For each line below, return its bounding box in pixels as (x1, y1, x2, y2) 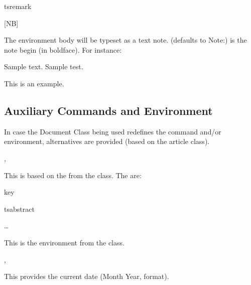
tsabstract (4, 203, 35, 214)
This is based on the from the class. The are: (4, 170, 142, 180)
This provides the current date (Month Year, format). (4, 271, 169, 281)
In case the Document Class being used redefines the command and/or (4, 126, 221, 136)
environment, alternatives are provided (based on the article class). (4, 136, 210, 147)
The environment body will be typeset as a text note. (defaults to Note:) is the (4, 35, 247, 45)
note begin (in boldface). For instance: (4, 44, 122, 55)
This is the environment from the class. (4, 237, 124, 247)
